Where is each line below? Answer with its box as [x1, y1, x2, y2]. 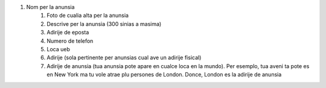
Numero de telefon [46, 37, 94, 45]
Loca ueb [46, 45, 71, 52]
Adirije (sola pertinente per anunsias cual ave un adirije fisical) [46, 54, 202, 61]
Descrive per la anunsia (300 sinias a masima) [46, 20, 162, 27]
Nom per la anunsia [26, 4, 75, 10]
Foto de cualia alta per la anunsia [46, 12, 129, 19]
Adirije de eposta [46, 29, 89, 36]
